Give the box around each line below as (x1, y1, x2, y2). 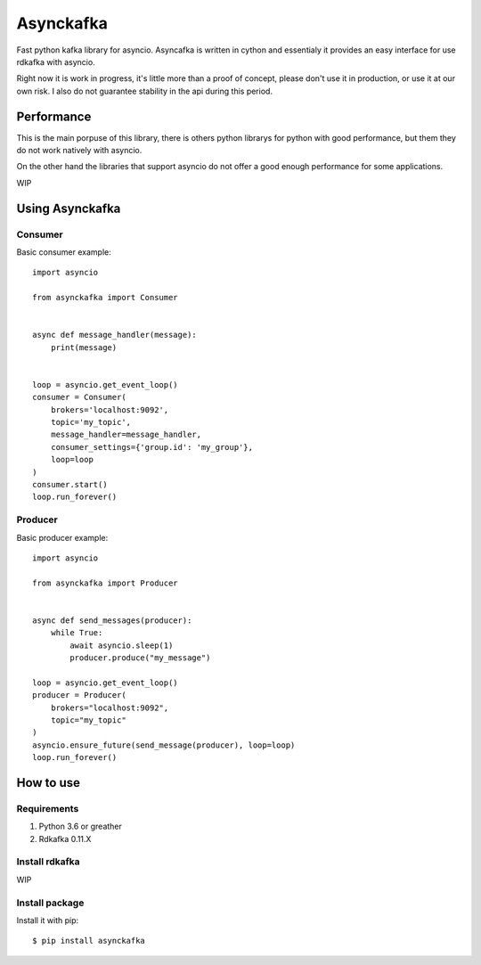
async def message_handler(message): (32, 330, 198, 340)
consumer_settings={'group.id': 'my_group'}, (50, 442, 254, 452)
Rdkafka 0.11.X (38, 833, 92, 844)
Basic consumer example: (16, 246, 111, 258)
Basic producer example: (16, 532, 109, 543)
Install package (16, 896, 85, 909)
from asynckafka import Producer (32, 577, 178, 588)
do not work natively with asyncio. (16, 145, 143, 156)
